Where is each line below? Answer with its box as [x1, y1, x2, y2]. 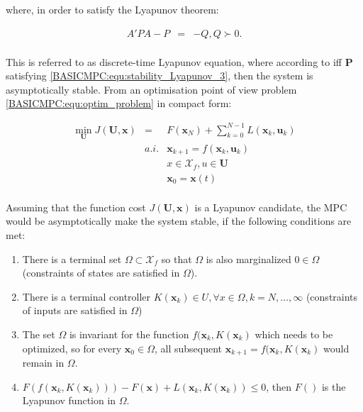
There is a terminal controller [22, 289, 151, 304]
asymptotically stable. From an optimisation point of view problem [6, 82, 297, 96]
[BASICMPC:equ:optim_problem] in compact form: [6, 96, 232, 111]
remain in [22, 355, 65, 370]
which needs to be [255, 326, 333, 341]
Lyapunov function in [22, 393, 116, 408]
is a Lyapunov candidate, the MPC [194, 199, 347, 214]
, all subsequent [154, 340, 222, 355]
